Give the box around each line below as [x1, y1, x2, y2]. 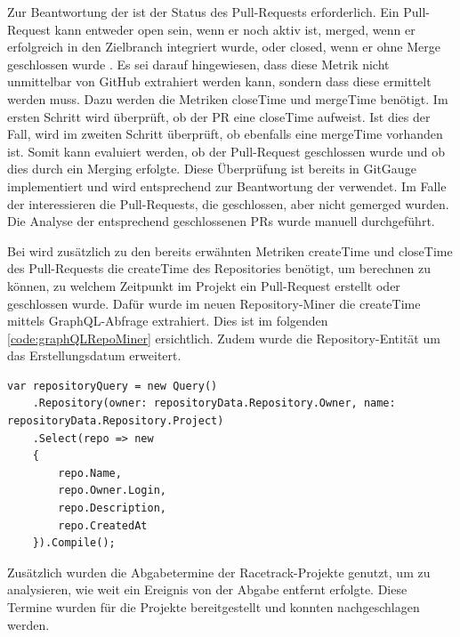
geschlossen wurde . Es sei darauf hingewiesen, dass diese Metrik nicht [7, 54, 390, 73]
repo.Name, [58, 466, 122, 480]
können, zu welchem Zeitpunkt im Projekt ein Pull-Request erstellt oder [7, 276, 400, 294]
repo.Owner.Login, [58, 484, 166, 497]
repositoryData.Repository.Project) [7, 415, 224, 428]
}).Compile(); [32, 536, 116, 550]
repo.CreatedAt [58, 519, 148, 532]
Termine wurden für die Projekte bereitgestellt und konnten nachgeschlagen [7, 598, 420, 616]
